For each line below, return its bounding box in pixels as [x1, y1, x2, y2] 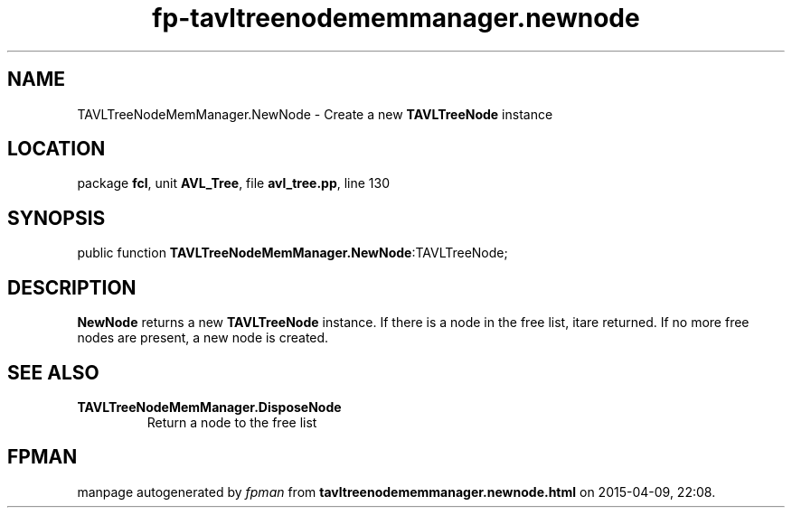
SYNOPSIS [7, 206, 106, 229]
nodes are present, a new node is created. [77, 330, 329, 346]
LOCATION [7, 137, 106, 161]
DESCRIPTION [7, 276, 137, 299]
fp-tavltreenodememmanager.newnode [152, 3, 640, 33]
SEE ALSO [7, 360, 99, 384]
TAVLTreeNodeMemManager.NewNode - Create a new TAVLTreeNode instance [77, 106, 553, 122]
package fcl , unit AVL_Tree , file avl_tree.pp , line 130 [77, 175, 391, 192]
